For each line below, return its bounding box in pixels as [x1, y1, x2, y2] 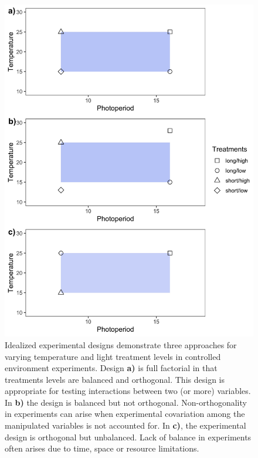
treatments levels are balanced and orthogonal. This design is [5, 373, 225, 385]
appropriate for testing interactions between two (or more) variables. [5, 385, 251, 397]
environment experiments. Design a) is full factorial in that [5, 362, 218, 374]
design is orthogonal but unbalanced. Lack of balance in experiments [5, 430, 252, 443]
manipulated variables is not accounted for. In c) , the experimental [5, 419, 246, 432]
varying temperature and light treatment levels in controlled [5, 350, 221, 362]
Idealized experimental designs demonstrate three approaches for [5, 338, 237, 351]
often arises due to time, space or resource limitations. [5, 442, 199, 454]
